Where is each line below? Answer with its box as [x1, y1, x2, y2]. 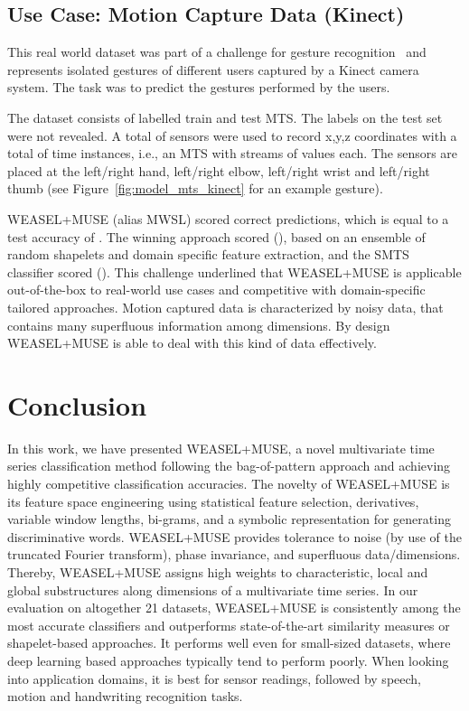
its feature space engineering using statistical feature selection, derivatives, [7, 491, 419, 510]
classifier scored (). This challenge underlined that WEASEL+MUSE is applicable [7, 262, 462, 281]
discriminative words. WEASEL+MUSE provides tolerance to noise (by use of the [7, 527, 463, 546]
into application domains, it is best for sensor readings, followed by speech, [7, 669, 421, 688]
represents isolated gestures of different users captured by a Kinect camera [7, 60, 419, 79]
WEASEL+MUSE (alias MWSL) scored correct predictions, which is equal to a [7, 209, 449, 228]
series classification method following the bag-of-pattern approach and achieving [7, 456, 451, 475]
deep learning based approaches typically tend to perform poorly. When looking [7, 650, 449, 669]
